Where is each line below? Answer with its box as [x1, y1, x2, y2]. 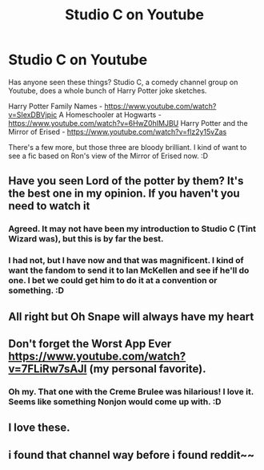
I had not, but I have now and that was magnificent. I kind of [8, 255, 244, 266]
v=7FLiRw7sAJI [8, 362, 87, 375]
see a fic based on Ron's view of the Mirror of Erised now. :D [8, 151, 209, 160]
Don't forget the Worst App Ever [8, 337, 172, 350]
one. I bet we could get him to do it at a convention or [8, 275, 218, 286]
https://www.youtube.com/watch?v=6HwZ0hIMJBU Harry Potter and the [8, 118, 248, 128]
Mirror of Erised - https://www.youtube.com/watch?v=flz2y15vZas [8, 127, 227, 136]
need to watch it [8, 199, 90, 213]
